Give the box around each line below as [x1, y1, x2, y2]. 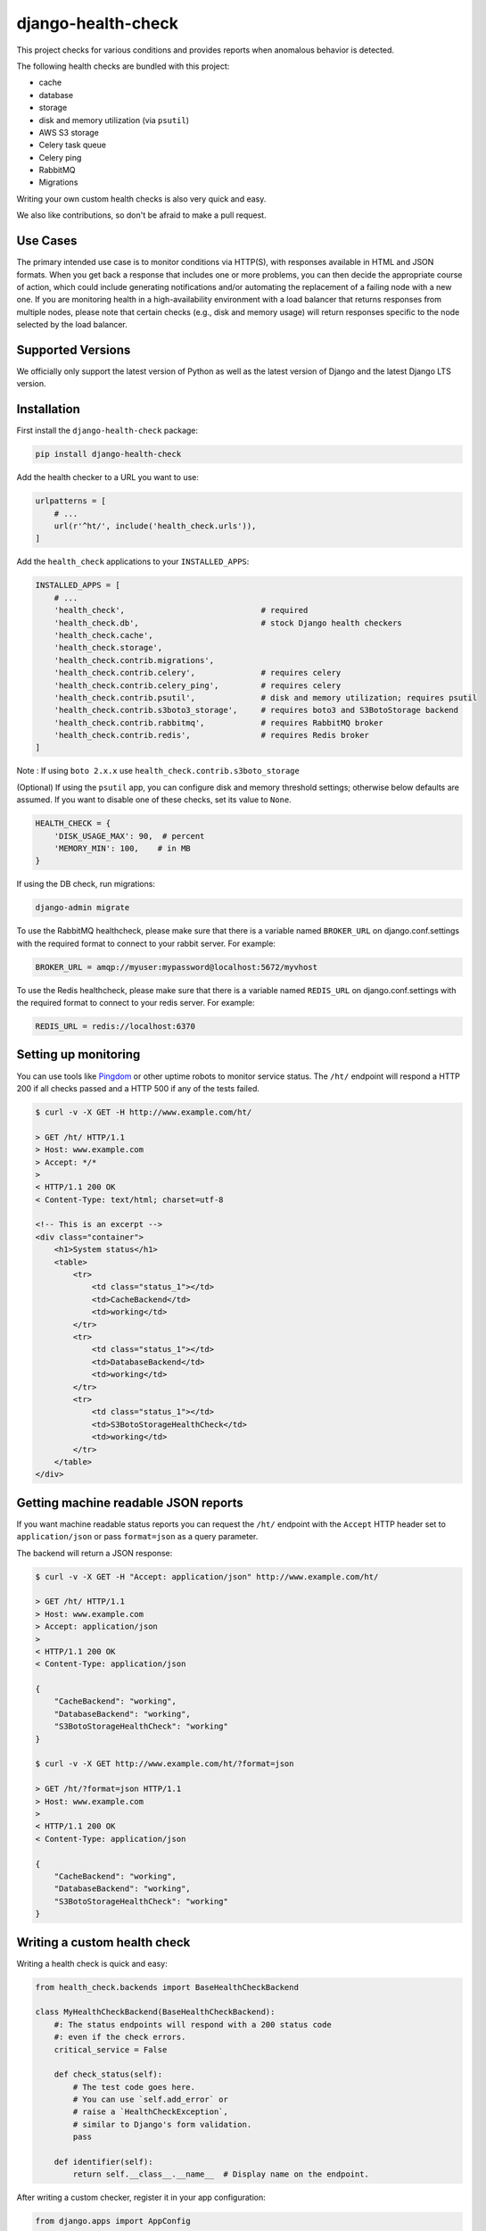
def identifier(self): [54, 2157, 153, 2168]
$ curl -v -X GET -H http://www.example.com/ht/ [35, 1107, 252, 1117]
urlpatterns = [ [35, 496, 107, 506]
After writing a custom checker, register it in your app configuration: [16, 2192, 267, 2203]
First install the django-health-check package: [16, 425, 199, 436]
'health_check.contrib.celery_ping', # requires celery [54, 680, 342, 691]
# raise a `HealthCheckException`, [72, 2107, 229, 2117]
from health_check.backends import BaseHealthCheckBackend [35, 1982, 299, 1992]
